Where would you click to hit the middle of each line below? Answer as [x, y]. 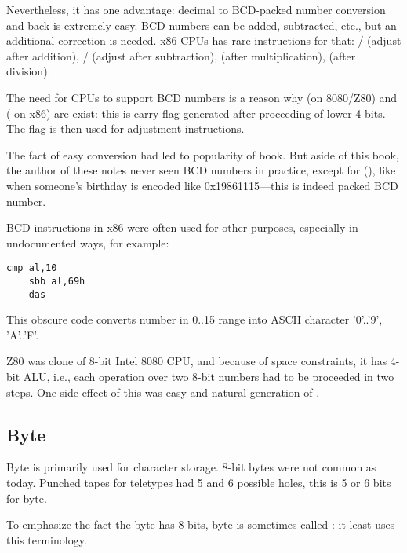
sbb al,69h [57, 281]
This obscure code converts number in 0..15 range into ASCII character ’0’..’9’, [194, 319]
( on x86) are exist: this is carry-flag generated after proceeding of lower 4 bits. [196, 113]
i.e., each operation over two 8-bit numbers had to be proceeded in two [224, 377]
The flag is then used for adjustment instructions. [125, 128]
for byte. [27, 498]
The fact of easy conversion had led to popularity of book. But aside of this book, [203, 154]
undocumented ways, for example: [88, 242]
